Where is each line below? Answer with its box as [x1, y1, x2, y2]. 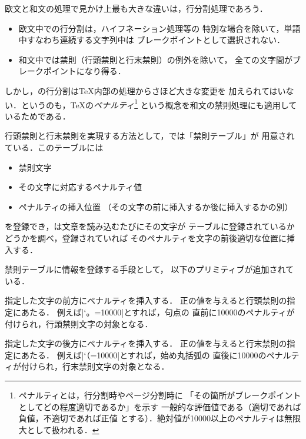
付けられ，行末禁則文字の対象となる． [21, 360, 169, 373]
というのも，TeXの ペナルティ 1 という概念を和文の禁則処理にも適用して [21, 97, 297, 111]
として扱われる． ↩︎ [26, 423, 99, 435]
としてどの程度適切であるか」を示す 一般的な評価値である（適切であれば [18, 400, 301, 413]
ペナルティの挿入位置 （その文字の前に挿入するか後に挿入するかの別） [18, 200, 293, 212]
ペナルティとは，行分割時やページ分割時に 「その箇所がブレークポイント [18, 388, 301, 401]
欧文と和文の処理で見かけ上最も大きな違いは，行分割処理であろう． [5, 2, 268, 14]
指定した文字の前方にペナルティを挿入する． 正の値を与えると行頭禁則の [5, 294, 287, 307]
